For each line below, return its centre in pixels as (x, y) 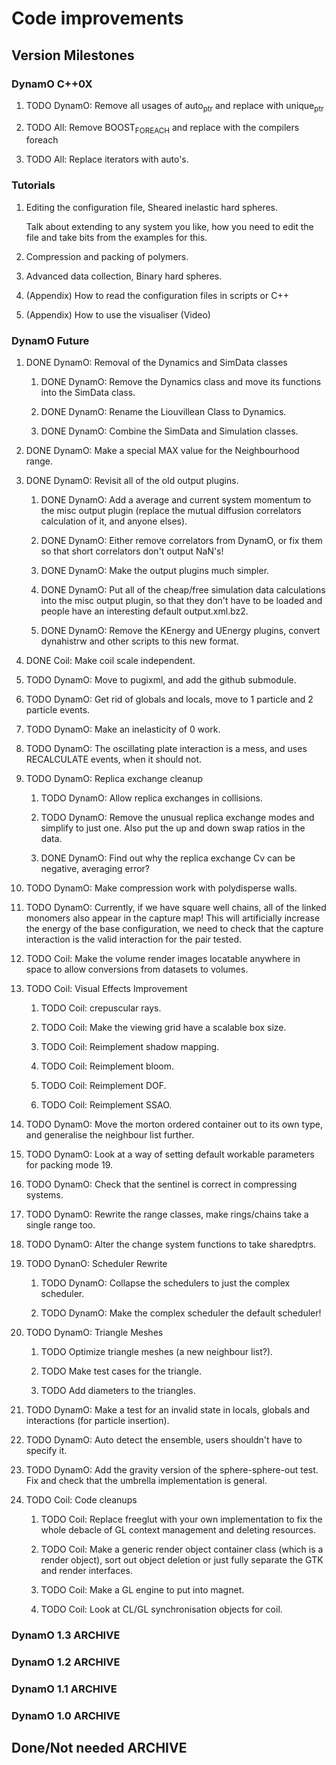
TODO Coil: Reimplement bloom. (107, 1066)
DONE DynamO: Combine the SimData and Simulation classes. (169, 431)
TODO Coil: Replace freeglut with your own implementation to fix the (181, 1519)
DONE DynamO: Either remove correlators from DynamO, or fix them (181, 541)
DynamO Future (50, 340)
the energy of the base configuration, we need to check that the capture (174, 929)
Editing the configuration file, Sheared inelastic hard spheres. (152, 207)
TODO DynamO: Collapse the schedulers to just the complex (165, 1283)
